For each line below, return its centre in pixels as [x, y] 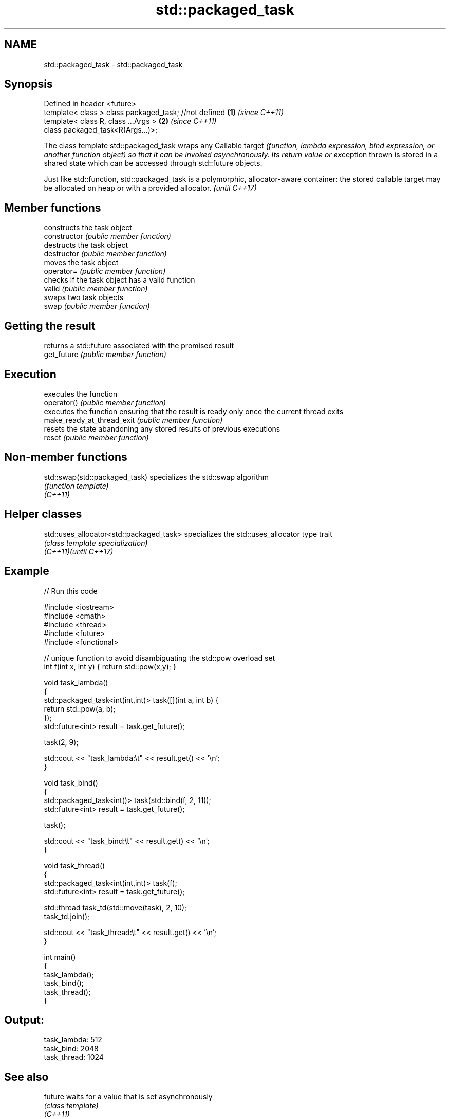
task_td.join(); [67, 916]
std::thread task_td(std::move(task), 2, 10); [115, 907]
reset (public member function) [96, 437]
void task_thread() [74, 865]
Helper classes [43, 514]
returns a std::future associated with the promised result [139, 346]
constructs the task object [88, 228]
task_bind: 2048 [71, 1049]
